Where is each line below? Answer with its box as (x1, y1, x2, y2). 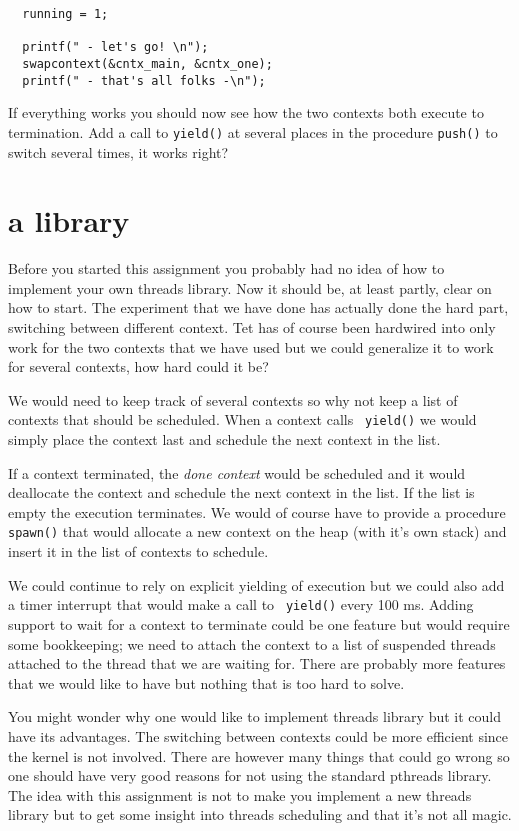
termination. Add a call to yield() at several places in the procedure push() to (8, 121, 498, 142)
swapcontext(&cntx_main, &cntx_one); (22, 56, 273, 71)
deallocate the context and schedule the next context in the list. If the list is (8, 482, 475, 503)
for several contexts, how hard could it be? (8, 356, 269, 377)
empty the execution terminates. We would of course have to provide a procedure (8, 501, 506, 522)
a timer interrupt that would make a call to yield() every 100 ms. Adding (8, 594, 474, 615)
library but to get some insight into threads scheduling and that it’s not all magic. (8, 804, 512, 825)
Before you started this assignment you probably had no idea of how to (8, 258, 445, 279)
